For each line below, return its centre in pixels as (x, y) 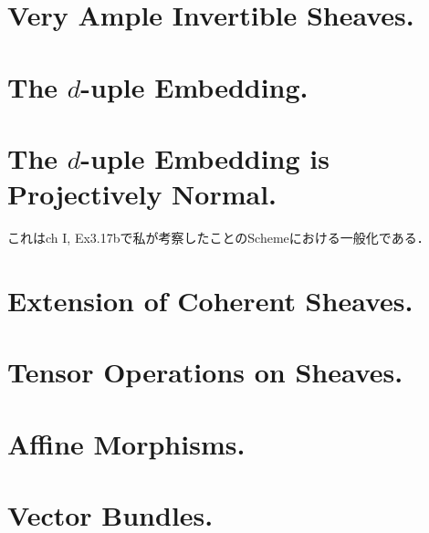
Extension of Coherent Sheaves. (210, 300)
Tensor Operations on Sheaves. (205, 372)
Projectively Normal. (142, 194)
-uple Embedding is (205, 157)
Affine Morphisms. (126, 443)
